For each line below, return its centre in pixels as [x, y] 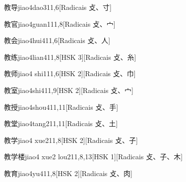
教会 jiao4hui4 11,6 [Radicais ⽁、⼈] [57, 40]
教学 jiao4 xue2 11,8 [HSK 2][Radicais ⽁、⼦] [71, 140]
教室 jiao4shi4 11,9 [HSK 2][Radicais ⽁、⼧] [69, 90]
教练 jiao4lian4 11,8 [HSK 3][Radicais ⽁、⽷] [70, 57]
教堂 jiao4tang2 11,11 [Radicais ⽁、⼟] [61, 123]
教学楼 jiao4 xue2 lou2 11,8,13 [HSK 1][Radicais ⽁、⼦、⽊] [93, 157]
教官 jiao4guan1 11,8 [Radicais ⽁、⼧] [60, 23]
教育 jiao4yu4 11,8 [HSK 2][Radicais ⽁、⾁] [68, 173]
